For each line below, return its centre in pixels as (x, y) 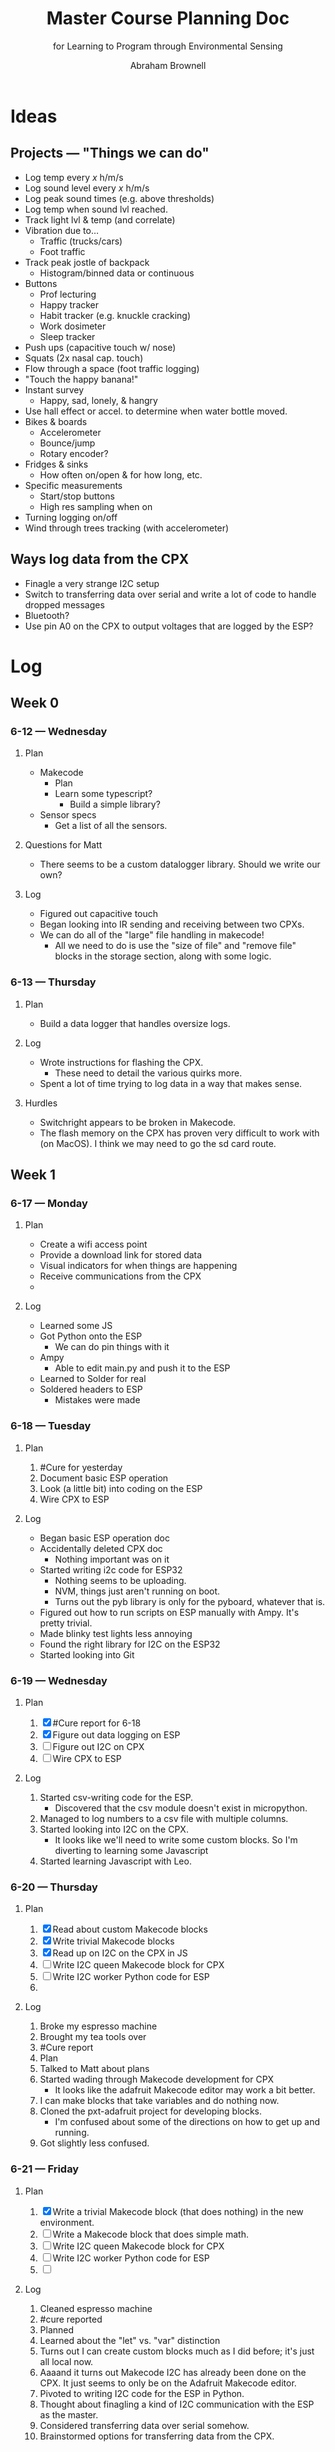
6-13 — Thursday (53, 982)
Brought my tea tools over (93, 2037)
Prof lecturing (68, 294)
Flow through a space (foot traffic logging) (112, 368)
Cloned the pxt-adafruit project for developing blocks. (151, 2111)
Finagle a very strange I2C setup (92, 583)
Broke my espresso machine (98, 2026)
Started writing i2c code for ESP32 (111, 1569)
